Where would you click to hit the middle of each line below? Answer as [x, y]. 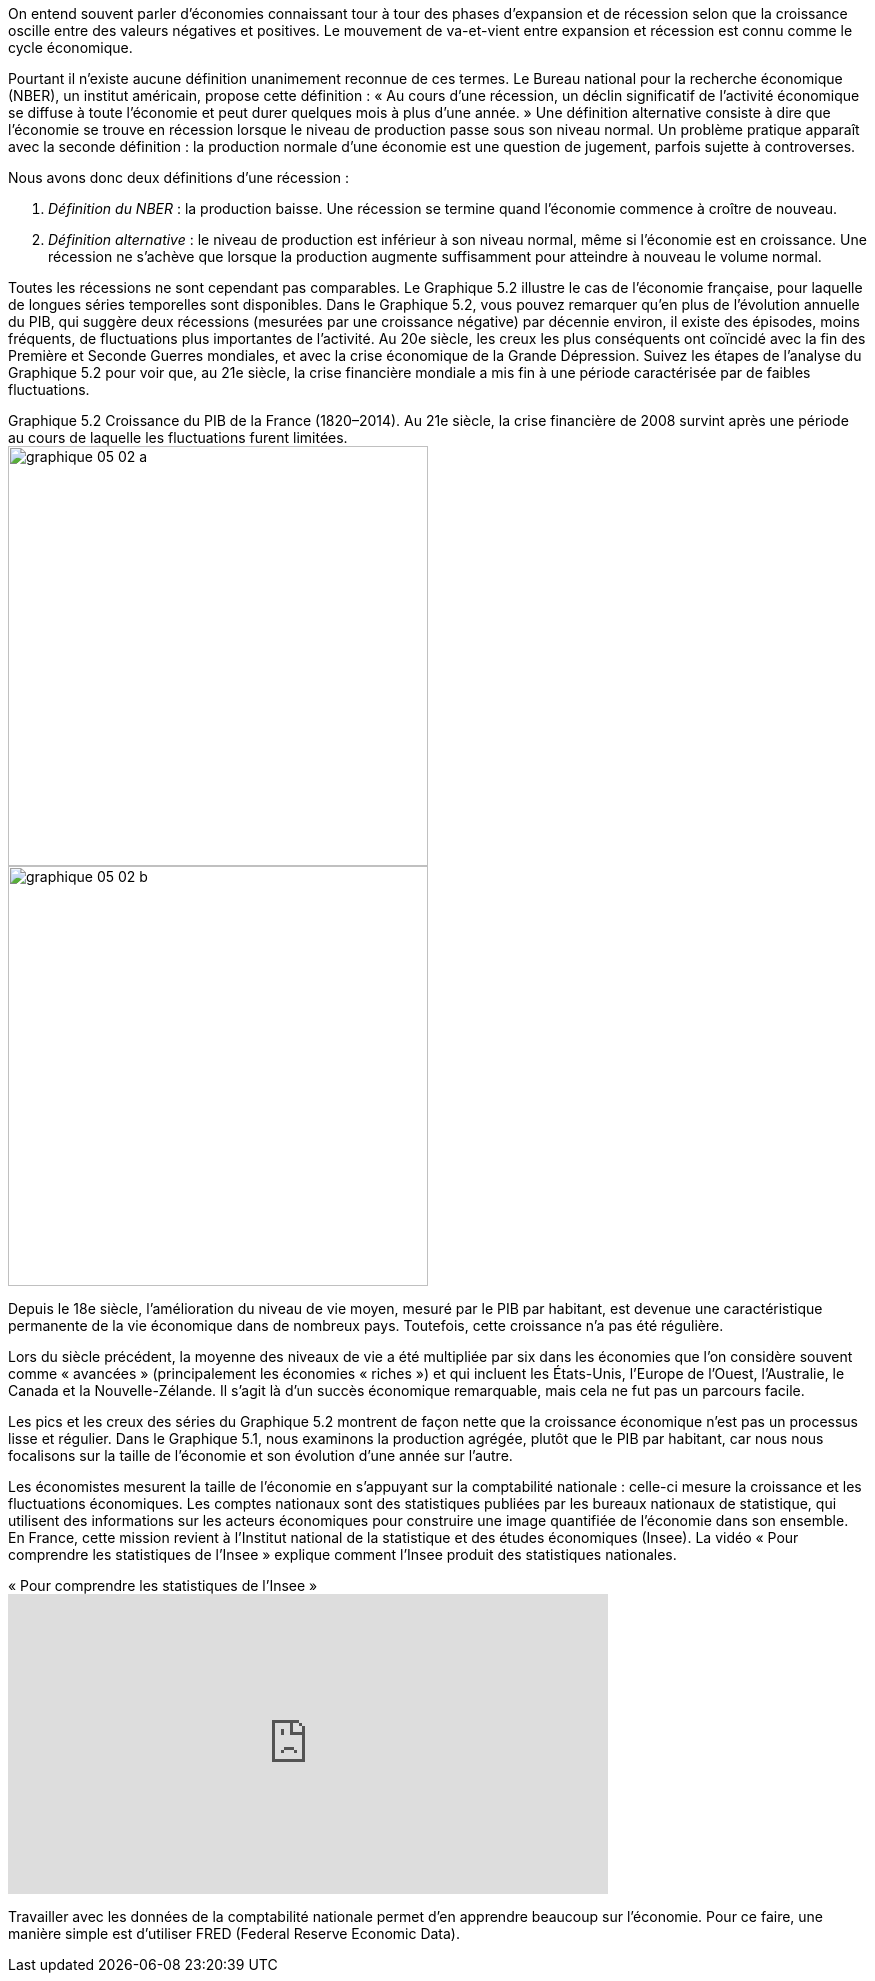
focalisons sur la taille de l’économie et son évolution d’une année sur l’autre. [260, 1455]
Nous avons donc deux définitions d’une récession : [178, 177]
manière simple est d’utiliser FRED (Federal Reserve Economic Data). [234, 1933]
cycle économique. [70, 47]
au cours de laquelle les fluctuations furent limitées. [178, 437]
